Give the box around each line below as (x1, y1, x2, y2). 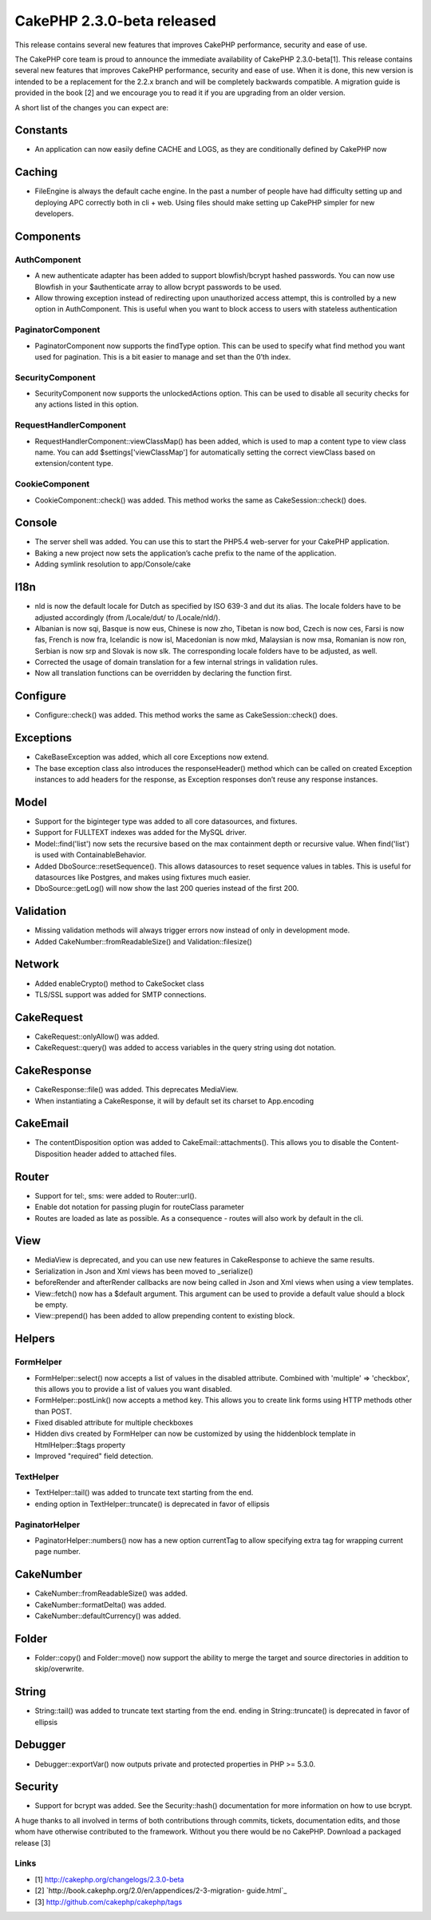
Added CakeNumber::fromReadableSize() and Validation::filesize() (34, 936, 253, 946)
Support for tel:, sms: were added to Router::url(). (34, 1191, 197, 1200)
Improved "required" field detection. (34, 1451, 153, 1461)
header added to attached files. (73, 1149, 177, 1159)
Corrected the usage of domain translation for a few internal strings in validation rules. (34, 658, 318, 667)
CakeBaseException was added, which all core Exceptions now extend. (34, 752, 269, 762)
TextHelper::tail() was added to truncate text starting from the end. (34, 1488, 254, 1497)
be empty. (34, 1299, 68, 1310)
